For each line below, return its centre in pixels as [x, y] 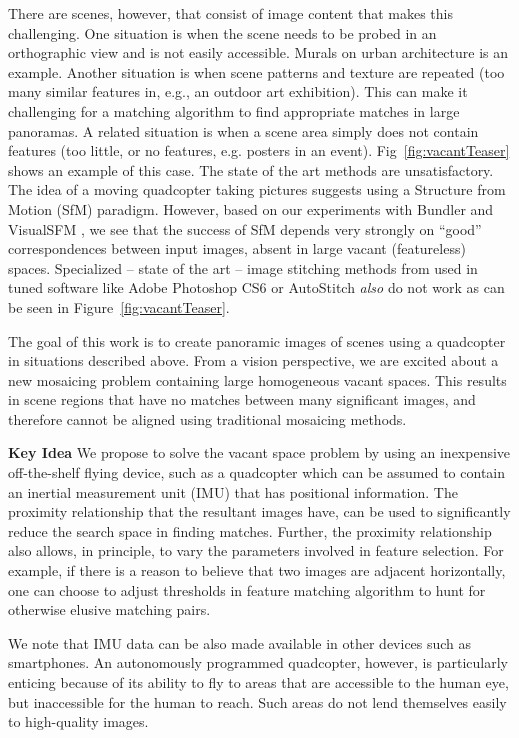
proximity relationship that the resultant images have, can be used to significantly [259, 511]
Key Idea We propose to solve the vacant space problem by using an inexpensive [259, 452]
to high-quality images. [78, 721]
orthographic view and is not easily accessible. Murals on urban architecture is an [258, 52]
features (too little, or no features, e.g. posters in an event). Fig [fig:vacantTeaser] [259, 150]
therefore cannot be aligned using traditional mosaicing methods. [207, 418]
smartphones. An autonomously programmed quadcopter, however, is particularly [258, 662]
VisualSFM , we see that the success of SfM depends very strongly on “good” [245, 228]
